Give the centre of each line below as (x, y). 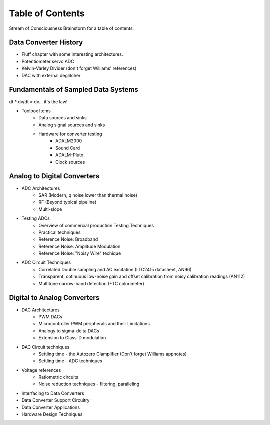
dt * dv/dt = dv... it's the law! (38, 101)
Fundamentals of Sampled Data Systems (74, 89)
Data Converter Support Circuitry (56, 400)
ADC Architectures (41, 188)
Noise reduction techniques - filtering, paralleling (89, 384)
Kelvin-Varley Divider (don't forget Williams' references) (79, 68)
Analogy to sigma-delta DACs (69, 331)
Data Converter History (46, 42)
